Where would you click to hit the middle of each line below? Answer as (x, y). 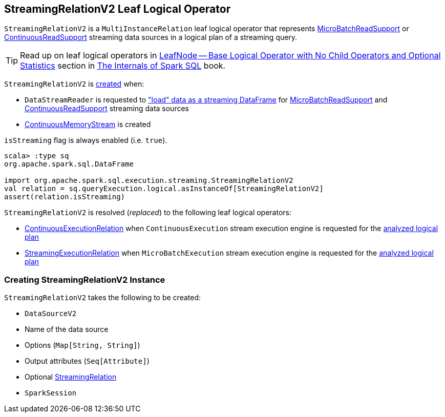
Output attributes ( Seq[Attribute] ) (87, 361)
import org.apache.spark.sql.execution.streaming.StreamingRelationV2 (149, 181)
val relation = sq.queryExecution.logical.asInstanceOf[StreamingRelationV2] (164, 189)
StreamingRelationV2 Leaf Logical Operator (118, 9)
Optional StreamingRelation (71, 377)
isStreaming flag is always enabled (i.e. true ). (86, 140)
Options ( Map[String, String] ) (82, 345)
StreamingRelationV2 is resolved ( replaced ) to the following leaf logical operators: (148, 213)
